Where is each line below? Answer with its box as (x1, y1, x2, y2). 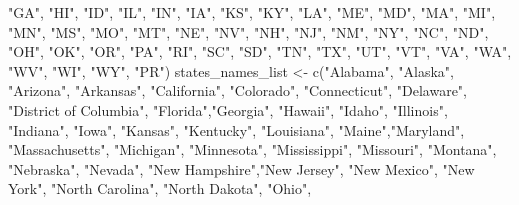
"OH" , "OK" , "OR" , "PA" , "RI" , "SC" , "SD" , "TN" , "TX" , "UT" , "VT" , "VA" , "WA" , (8, 41, 512, 62)
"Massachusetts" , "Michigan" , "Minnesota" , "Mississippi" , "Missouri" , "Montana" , (8, 139, 497, 160)
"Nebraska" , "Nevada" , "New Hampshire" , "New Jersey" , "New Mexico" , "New (8, 158, 475, 179)
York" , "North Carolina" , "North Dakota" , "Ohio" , (8, 178, 312, 199)
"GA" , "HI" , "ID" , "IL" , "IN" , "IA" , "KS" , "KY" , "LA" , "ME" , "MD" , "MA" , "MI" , (8, 2, 496, 22)
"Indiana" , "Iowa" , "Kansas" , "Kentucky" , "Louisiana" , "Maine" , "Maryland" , (8, 119, 465, 140)
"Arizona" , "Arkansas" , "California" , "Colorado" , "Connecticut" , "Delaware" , (8, 80, 467, 101)
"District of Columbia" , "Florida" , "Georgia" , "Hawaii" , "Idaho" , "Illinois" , (8, 99, 448, 120)
